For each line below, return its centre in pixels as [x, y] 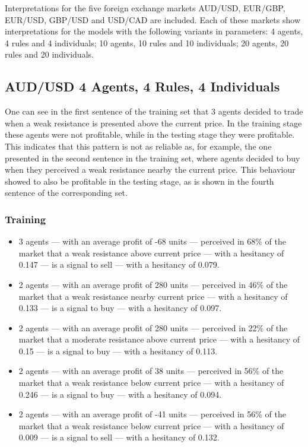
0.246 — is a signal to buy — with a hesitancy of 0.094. [120, 394]
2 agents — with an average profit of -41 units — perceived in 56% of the [152, 414]
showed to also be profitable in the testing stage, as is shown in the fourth [139, 181]
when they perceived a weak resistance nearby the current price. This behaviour [150, 169]
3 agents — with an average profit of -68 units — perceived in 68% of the [152, 241]
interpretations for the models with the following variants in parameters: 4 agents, [154, 31]
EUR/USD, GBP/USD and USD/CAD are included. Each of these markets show [153, 19]
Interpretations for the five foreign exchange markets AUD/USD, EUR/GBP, [145, 8]
